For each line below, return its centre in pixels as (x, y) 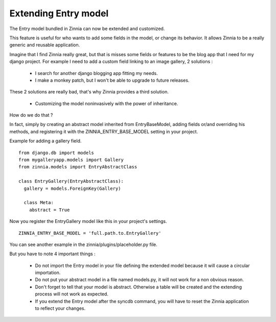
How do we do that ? (31, 115)
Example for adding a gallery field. (45, 141)
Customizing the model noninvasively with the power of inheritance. (107, 103)
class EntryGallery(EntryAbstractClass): (71, 181)
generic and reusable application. (45, 45)
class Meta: (39, 203)
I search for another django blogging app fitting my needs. (96, 73)
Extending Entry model (59, 13)
